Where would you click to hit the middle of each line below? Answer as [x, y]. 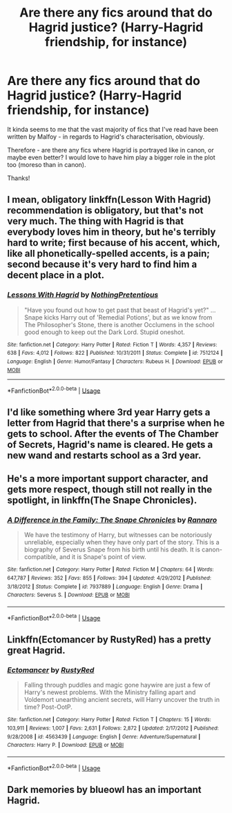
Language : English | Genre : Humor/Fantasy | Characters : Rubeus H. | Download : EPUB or [115, 361]
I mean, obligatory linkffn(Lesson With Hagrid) [109, 200]
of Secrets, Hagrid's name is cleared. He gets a [110, 444]
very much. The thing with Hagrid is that [96, 221]
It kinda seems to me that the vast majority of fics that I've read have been [113, 129]
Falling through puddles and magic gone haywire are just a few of [117, 685]
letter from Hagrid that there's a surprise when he [116, 423]
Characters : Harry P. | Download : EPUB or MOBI [66, 745]
